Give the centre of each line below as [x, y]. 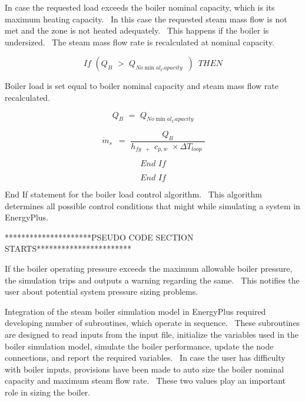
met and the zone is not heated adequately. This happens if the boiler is [137, 30]
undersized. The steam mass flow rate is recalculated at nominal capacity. [140, 42]
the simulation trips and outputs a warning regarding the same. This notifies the [152, 280]
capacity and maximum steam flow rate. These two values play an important [145, 380]
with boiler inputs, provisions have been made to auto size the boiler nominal [145, 369]
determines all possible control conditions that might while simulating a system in [152, 205]
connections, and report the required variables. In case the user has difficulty [145, 357]
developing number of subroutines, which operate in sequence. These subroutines [152, 323]
